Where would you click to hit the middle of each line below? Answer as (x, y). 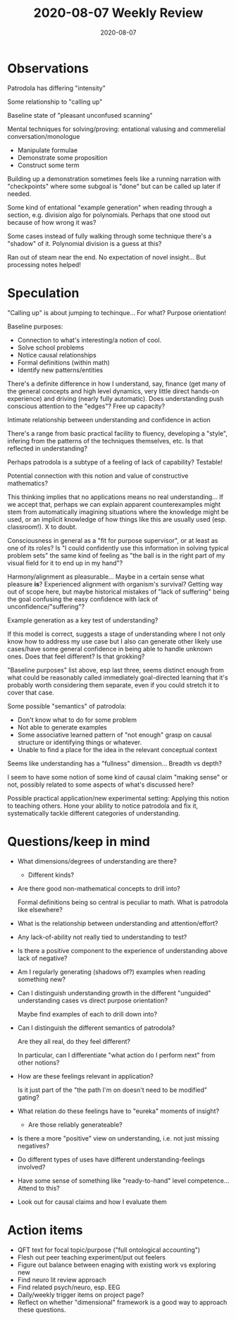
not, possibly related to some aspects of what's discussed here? (101, 785)
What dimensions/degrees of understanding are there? (97, 861)
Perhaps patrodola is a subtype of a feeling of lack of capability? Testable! (115, 462)
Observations (48, 68)
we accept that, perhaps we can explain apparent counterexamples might (114, 504)
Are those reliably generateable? (75, 1124)
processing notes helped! (44, 264)
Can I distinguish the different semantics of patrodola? (96, 1028)
